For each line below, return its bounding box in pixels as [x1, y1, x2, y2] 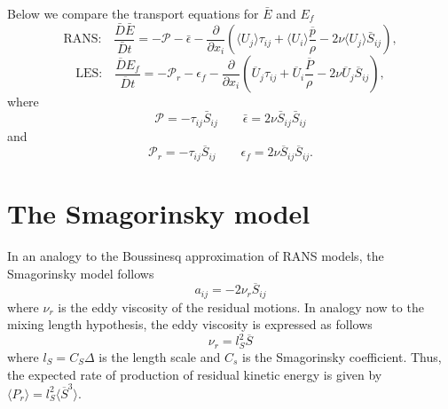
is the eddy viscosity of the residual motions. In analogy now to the [58, 297, 424, 316]
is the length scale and [98, 347, 221, 366]
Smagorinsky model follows [7, 263, 154, 282]
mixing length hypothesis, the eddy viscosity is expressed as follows [7, 315, 373, 334]
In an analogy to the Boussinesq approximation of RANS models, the [7, 246, 384, 264]
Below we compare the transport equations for [7, 4, 259, 22]
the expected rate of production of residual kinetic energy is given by [7, 365, 382, 383]
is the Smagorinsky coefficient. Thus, [242, 347, 442, 366]
